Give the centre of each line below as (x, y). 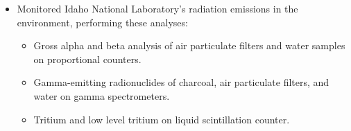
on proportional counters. (87, 59)
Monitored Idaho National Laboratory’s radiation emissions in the (157, 8)
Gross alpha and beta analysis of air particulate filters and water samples (189, 45)
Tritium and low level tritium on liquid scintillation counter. (162, 119)
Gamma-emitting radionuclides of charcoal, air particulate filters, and (181, 82)
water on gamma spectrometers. (102, 95)
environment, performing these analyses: (102, 22)
